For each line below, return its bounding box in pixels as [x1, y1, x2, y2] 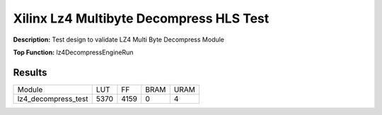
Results [13, 66, 47, 78]
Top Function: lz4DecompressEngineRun [13, 48, 134, 56]
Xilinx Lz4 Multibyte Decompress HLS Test [13, 11, 270, 26]
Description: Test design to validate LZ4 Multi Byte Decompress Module [13, 35, 225, 44]
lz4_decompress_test [17, 94, 88, 104]
